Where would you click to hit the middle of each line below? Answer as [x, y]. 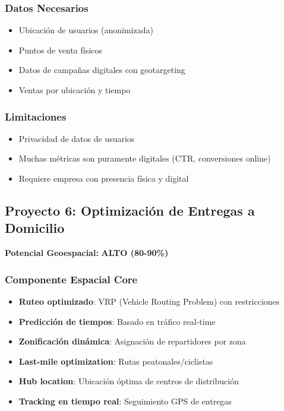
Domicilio [35, 228]
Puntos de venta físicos [60, 50]
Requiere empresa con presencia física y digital [104, 178]
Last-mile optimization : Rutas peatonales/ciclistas [116, 361]
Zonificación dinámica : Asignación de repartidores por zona [132, 341]
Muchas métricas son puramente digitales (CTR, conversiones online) [145, 158]
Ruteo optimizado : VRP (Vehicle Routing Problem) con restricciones [149, 301]
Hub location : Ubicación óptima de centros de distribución [129, 381]
